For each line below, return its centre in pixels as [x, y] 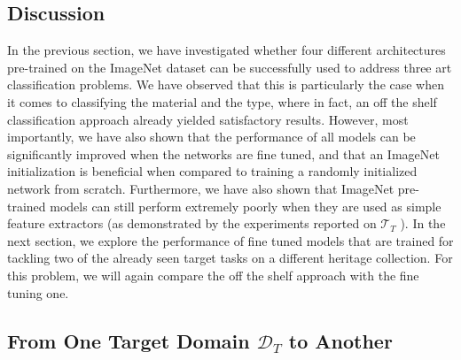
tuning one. [38, 292]
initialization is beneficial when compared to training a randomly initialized [212, 171]
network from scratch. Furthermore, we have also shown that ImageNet [201, 188]
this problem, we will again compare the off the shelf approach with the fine [213, 275]
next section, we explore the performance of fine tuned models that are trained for [230, 240]
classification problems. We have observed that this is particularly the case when [226, 84]
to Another [340, 340]
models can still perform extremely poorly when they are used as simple [246, 206]
